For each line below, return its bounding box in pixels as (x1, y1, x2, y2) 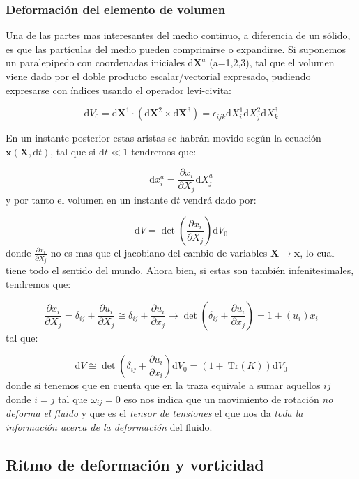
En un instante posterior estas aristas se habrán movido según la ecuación (6, 130, 321, 145)
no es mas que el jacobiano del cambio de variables (50, 245, 268, 260)
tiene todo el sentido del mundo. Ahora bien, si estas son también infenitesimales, (6, 263, 354, 277)
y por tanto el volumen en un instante (6, 192, 168, 206)
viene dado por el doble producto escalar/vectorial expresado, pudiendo (6, 69, 311, 83)
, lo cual (300, 245, 335, 260)
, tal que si (50, 144, 96, 158)
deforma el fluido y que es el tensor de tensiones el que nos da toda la (6, 406, 303, 420)
